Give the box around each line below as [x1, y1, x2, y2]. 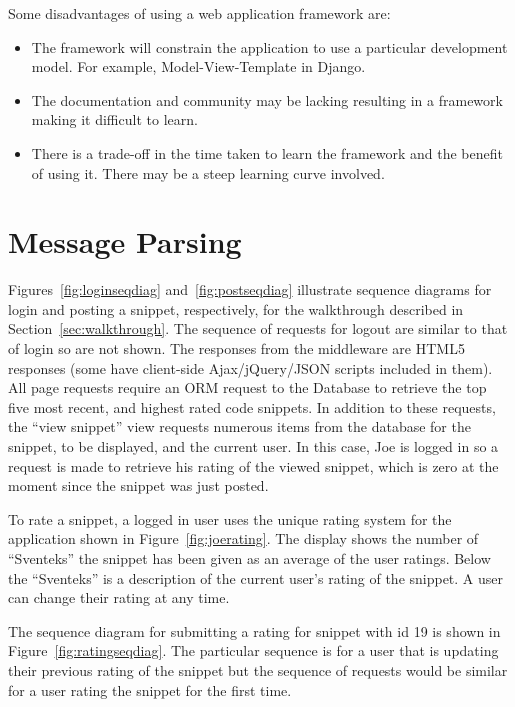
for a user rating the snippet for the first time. [8, 679, 292, 700]
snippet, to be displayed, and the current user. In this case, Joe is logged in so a [8, 436, 499, 457]
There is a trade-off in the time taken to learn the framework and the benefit [31, 142, 503, 163]
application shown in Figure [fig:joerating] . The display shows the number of [8, 528, 479, 549]
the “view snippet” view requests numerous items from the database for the [8, 416, 471, 437]
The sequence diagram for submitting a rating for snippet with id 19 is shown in [8, 620, 501, 641]
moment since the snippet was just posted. [8, 475, 269, 496]
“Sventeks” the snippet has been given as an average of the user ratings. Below [8, 548, 491, 568]
